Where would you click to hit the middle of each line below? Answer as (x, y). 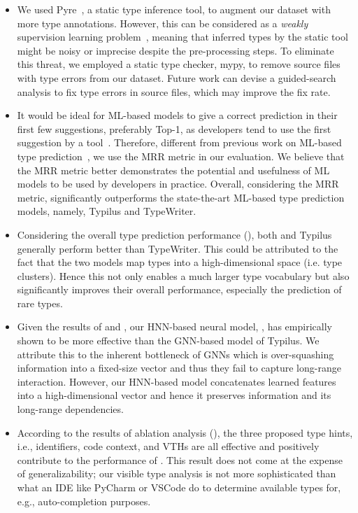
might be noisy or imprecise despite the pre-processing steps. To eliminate (176, 50)
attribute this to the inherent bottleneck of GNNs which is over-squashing (176, 354)
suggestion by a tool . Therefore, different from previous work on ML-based (179, 142)
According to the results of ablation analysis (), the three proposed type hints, (185, 432)
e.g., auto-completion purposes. (84, 501)
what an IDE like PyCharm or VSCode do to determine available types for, (179, 487)
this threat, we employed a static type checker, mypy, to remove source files (179, 64)
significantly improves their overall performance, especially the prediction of (179, 289)
